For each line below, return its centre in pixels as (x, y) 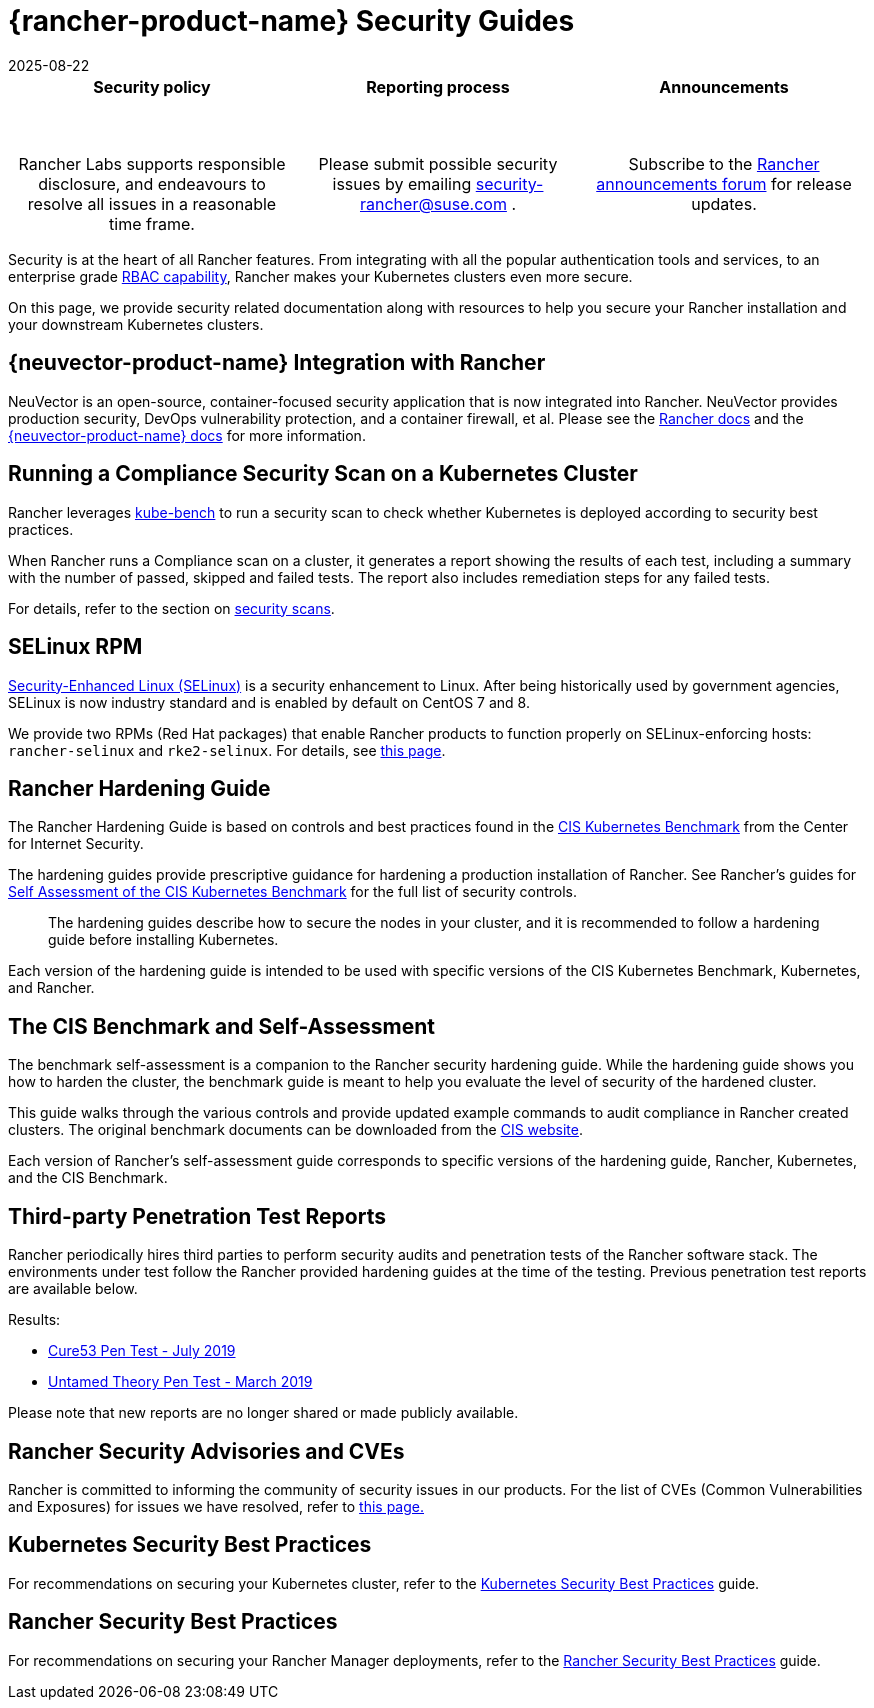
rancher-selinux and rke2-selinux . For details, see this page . (227, 750)
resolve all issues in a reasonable (152, 204)
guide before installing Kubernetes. (163, 940)
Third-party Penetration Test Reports (197, 1216)
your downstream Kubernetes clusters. (136, 325)
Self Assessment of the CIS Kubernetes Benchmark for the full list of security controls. (293, 892)
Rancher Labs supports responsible (152, 164)
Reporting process (438, 86)
